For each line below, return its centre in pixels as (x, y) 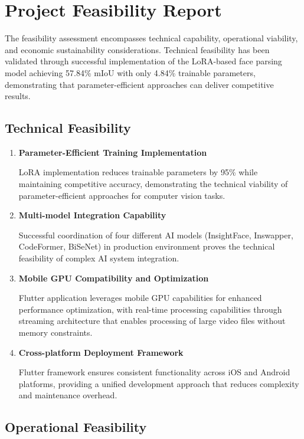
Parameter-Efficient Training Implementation (113, 152)
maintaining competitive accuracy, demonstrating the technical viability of (153, 184)
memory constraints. (55, 332)
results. (18, 96)
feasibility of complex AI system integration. (99, 258)
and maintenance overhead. (68, 395)
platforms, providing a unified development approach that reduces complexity (159, 383)
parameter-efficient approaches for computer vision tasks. (122, 195)
